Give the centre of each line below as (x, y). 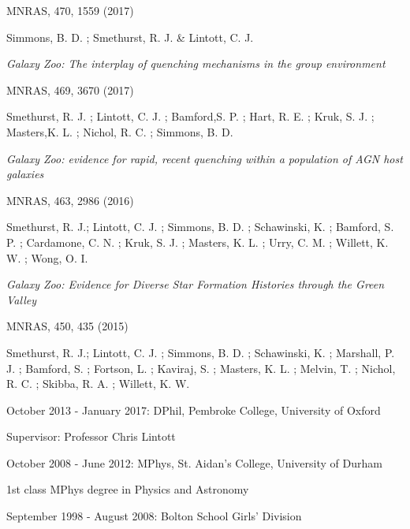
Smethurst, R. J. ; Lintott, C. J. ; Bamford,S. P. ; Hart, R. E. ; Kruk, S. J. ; (190, 116)
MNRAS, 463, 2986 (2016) (70, 200)
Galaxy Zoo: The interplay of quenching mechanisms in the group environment (196, 63)
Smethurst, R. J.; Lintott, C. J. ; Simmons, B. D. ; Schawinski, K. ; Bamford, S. (200, 227)
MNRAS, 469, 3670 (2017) (70, 89)
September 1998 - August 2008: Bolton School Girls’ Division (154, 516)
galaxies (25, 174)
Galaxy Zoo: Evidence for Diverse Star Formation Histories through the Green (196, 284)
